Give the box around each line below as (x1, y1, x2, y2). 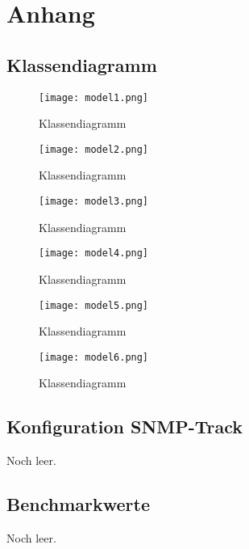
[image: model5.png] (39, 299, 149, 311)
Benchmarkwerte (6, 492, 150, 517)
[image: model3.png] (39, 196, 149, 208)
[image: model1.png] (39, 91, 149, 103)
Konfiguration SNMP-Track (6, 414, 243, 439)
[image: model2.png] (39, 143, 149, 155)
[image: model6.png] (39, 351, 149, 363)
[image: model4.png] (39, 247, 149, 260)
